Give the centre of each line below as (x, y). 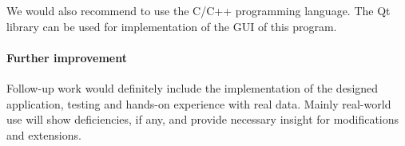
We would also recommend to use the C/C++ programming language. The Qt (199, 10)
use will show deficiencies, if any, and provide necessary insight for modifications (203, 119)
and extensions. (44, 134)
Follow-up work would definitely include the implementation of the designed (193, 87)
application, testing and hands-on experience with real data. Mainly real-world (199, 103)
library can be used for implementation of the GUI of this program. (172, 26)
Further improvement (67, 57)
